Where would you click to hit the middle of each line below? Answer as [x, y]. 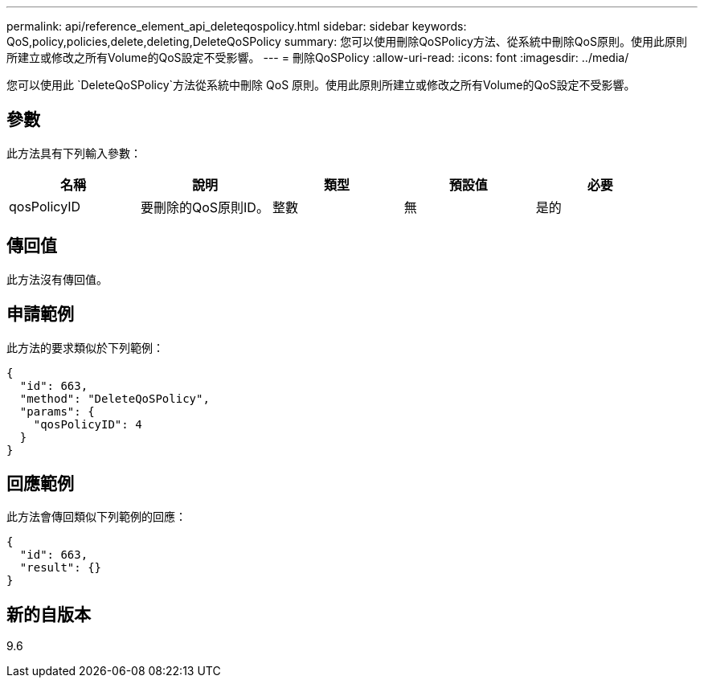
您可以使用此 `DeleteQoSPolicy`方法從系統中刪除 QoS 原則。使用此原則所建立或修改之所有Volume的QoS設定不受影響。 [321, 85]
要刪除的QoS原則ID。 [205, 207]
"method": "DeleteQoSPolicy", [115, 398]
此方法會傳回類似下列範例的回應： [96, 517]
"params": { [57, 411]
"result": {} [61, 568]
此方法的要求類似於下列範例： [85, 347]
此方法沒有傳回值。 [57, 279]
